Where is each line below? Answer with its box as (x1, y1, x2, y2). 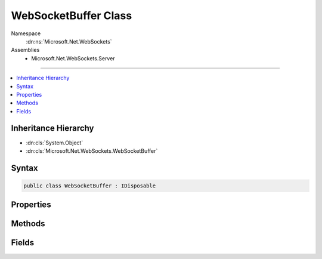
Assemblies (11, 47, 40, 54)
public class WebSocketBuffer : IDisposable (23, 182, 156, 189)
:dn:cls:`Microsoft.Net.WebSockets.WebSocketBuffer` (26, 147, 158, 155)
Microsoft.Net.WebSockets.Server (31, 54, 116, 62)
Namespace (11, 30, 41, 37)
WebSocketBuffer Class (11, 9, 132, 22)
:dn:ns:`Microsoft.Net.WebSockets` (26, 38, 113, 45)
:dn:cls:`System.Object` (26, 139, 83, 146)
